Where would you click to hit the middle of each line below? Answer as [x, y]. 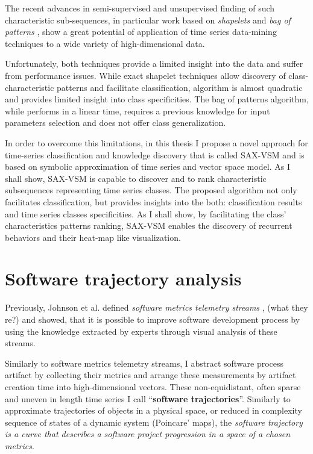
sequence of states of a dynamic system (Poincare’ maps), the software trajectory [154, 422]
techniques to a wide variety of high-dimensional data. [105, 43]
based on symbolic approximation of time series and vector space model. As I [148, 166]
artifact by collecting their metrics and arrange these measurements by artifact [150, 375]
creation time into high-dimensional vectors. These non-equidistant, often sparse [153, 386]
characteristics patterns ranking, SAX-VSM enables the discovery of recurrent [149, 225]
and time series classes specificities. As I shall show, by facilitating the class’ [146, 213]
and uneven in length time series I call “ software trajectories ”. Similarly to [148, 398]
